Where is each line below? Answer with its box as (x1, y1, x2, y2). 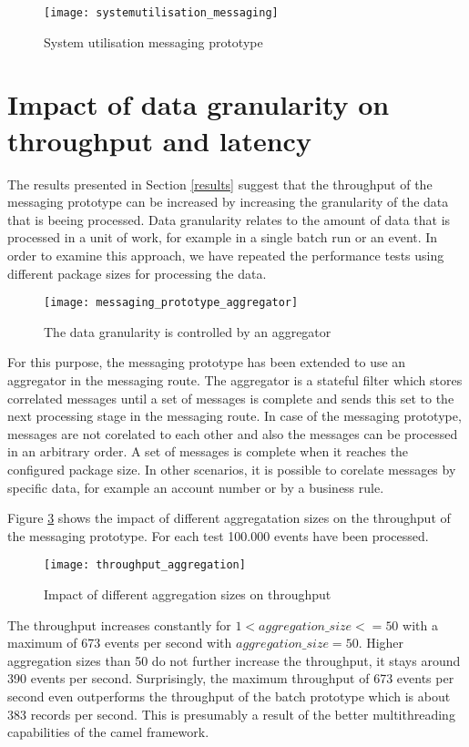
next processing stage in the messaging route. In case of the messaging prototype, (7, 406, 462, 425)
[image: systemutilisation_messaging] (44, 6, 279, 19)
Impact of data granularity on (7, 86, 390, 123)
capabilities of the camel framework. (7, 722, 209, 742)
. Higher (358, 633, 404, 652)
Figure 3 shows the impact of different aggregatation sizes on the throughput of (7, 508, 451, 527)
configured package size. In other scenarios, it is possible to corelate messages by (7, 459, 456, 478)
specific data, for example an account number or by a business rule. (7, 477, 384, 496)
